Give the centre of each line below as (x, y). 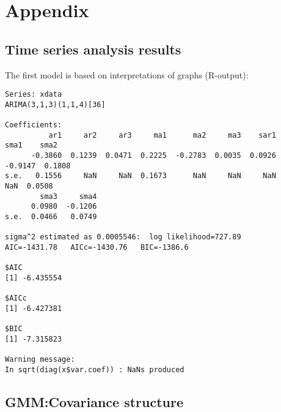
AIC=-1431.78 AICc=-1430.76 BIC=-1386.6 (97, 248)
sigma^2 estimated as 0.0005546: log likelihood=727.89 (123, 237)
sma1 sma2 (31, 145)
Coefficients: (34, 125)
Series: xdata (34, 95)
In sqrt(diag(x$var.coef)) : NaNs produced (95, 369)
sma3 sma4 (68, 196)
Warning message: (40, 360)
